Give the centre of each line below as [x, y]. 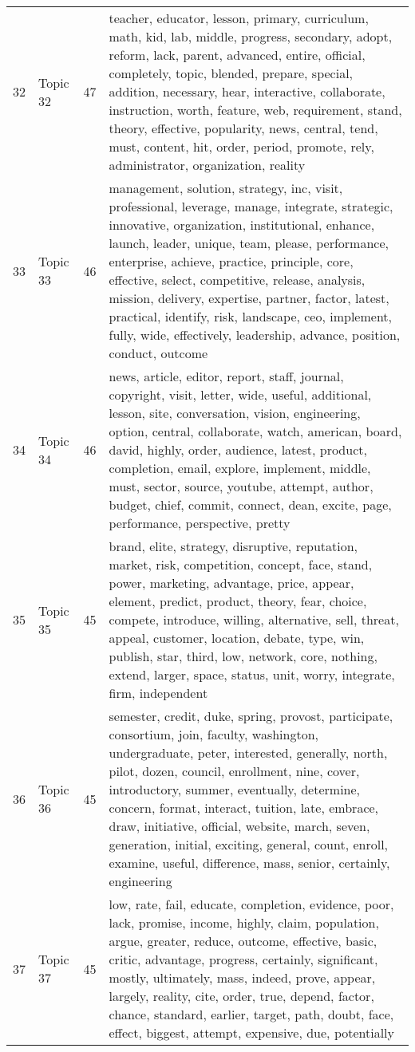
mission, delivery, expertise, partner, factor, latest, [249, 298]
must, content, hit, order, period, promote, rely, [241, 146]
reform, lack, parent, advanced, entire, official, [237, 55]
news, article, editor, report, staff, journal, [226, 376]
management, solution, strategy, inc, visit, [226, 188]
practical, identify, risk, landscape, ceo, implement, [251, 316]
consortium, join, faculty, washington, [214, 734]
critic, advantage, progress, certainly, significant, [243, 959]
